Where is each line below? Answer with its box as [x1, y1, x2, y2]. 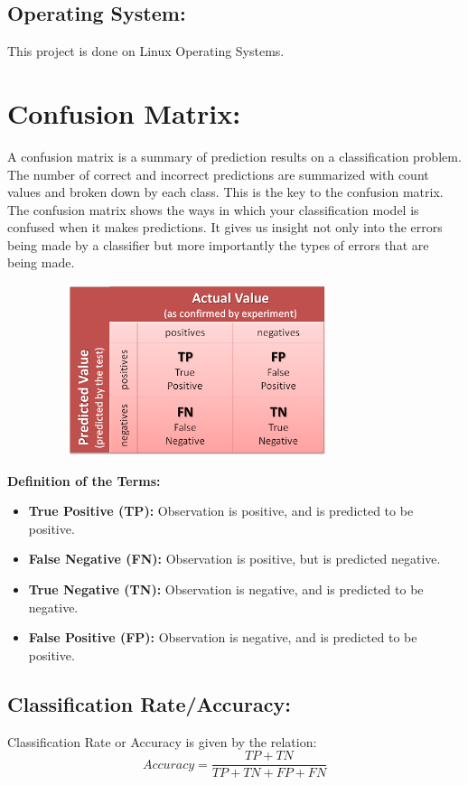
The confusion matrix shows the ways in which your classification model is [7, 200, 419, 219]
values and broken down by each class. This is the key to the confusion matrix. [7, 182, 444, 201]
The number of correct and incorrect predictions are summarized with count [7, 164, 429, 183]
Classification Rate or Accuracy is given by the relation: [7, 732, 317, 751]
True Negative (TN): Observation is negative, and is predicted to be [28, 580, 424, 599]
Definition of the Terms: [7, 471, 161, 490]
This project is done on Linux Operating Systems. [7, 42, 285, 61]
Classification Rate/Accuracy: [7, 689, 291, 717]
